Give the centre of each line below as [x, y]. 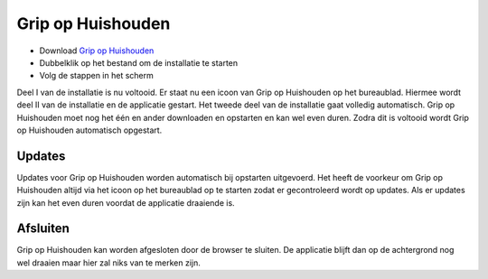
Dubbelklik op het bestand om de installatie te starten [139, 62]
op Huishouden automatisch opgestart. [89, 130]
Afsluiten [43, 229]
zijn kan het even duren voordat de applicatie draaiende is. [126, 202]
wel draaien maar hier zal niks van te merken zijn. [108, 263]
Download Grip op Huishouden [97, 51]
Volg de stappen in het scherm [96, 76]
